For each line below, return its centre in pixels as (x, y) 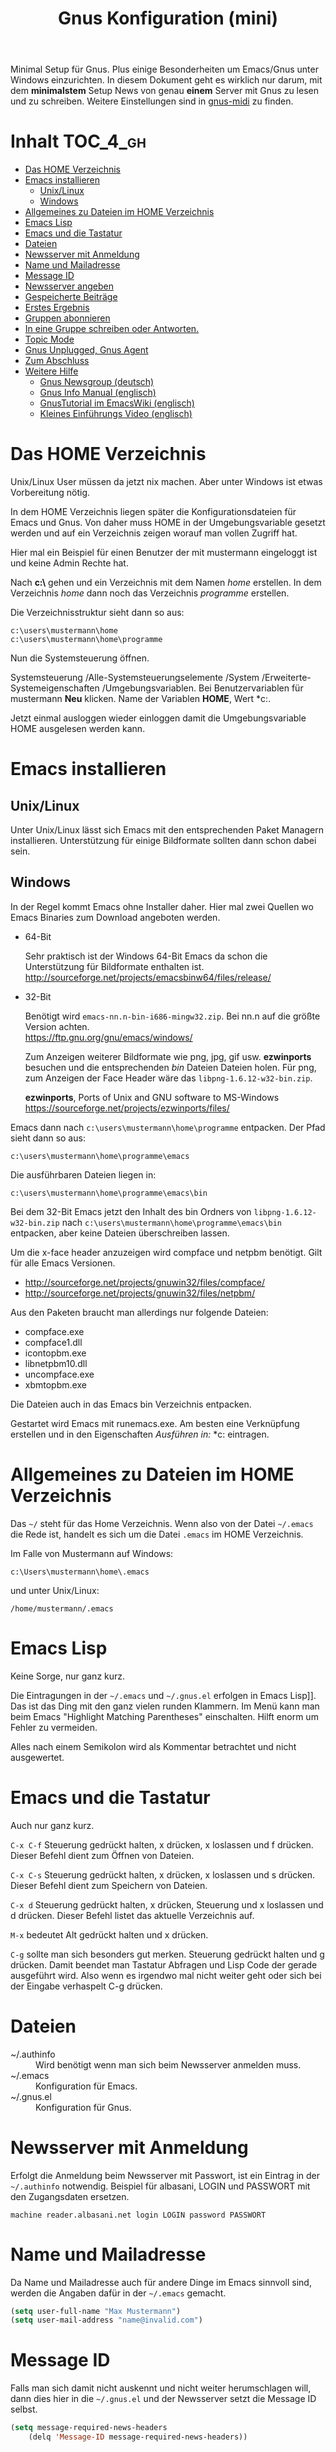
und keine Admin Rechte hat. (69, 563)
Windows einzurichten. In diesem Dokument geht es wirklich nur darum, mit (166, 80)
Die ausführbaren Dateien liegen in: (83, 1174)
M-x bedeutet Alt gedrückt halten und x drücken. (109, 1934)
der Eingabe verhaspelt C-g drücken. (86, 1986)
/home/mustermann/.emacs (62, 1608)
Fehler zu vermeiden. (54, 1727)
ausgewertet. (37, 1757)
